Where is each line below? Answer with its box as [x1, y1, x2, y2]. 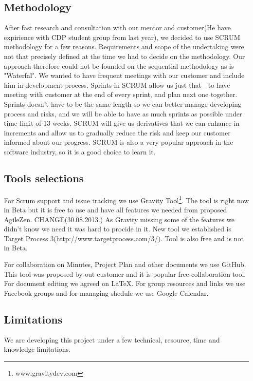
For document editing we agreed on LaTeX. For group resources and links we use [4, 278, 246, 288]
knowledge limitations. [4, 344, 71, 354]
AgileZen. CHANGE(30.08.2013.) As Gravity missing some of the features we [4, 214, 235, 224]
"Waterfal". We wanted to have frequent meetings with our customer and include [4, 70, 245, 80]
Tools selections [4, 170, 84, 185]
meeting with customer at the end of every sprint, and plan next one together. [4, 89, 237, 99]
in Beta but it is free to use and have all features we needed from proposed [4, 204, 227, 214]
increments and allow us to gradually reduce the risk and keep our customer [4, 127, 231, 137]
